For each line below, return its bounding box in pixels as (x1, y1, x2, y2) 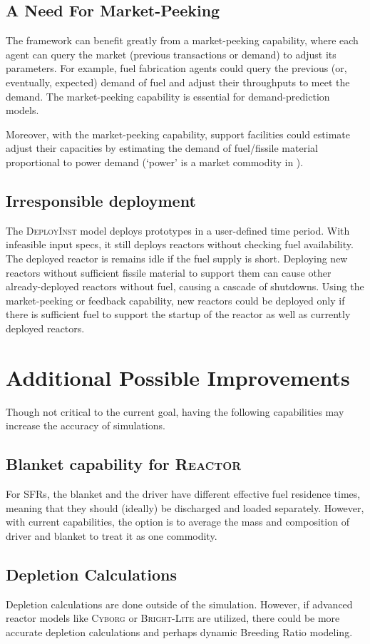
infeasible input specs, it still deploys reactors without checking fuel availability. (6, 237, 354, 252)
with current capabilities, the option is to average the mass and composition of (6, 514, 349, 529)
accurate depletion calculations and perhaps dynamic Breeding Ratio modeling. (6, 624, 353, 639)
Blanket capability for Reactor (6, 453, 242, 475)
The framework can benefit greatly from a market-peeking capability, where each (6, 33, 359, 48)
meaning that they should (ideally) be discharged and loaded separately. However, (6, 500, 364, 515)
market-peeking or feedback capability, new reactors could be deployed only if (6, 292, 345, 307)
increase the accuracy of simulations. (6, 418, 165, 433)
